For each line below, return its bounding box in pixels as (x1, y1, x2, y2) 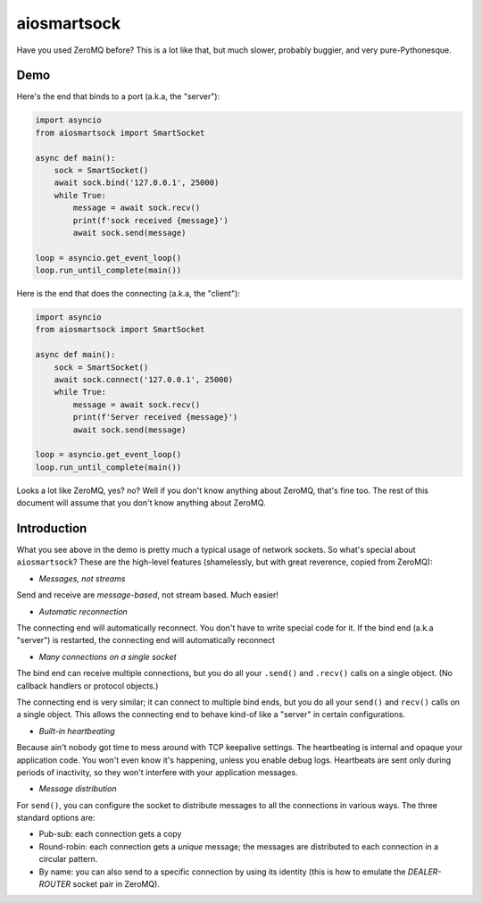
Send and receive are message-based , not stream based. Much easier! (16, 589, 278, 600)
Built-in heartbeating (38, 725, 115, 736)
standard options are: (16, 813, 96, 824)
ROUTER (38, 879, 71, 890)
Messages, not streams (38, 573, 126, 584)
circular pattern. (38, 854, 98, 865)
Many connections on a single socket (38, 651, 178, 662)
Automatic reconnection (38, 606, 129, 616)
